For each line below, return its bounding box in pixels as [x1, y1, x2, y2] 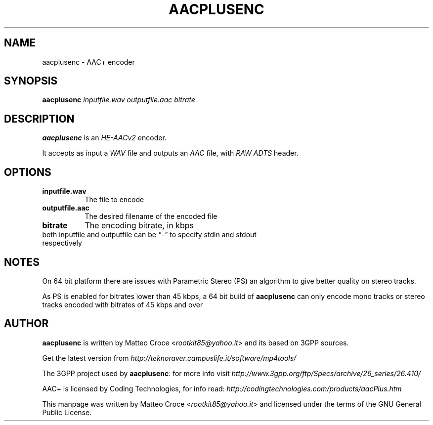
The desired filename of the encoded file [85, 212, 217, 221]
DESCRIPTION [4, 112, 75, 125]
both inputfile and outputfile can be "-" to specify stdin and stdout [42, 230, 257, 239]
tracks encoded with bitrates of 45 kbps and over [42, 300, 203, 309]
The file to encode [85, 195, 144, 204]
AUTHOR [4, 317, 49, 330]
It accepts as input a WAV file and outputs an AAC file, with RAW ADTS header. [42, 149, 299, 158]
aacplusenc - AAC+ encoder [42, 57, 135, 66]
